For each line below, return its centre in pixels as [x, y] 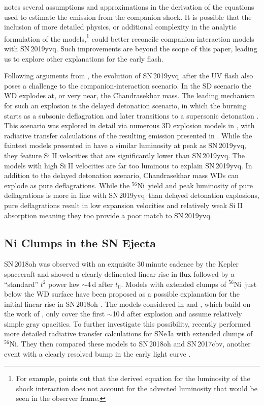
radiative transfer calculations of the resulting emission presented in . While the [128, 135]
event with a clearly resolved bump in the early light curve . [97, 353]
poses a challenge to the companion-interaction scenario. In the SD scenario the [128, 85]
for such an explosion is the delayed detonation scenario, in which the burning [125, 105]
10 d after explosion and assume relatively [177, 314]
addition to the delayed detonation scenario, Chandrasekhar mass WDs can [121, 175]
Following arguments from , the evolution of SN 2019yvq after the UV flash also [129, 76]
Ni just [245, 284]
